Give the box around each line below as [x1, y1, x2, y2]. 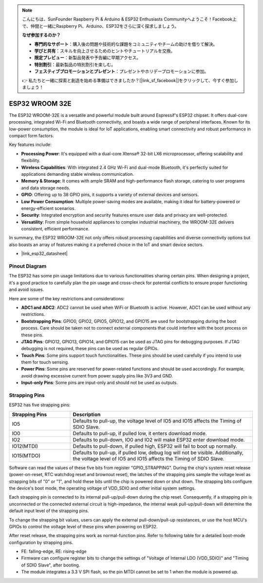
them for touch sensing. [21, 359, 69, 365]
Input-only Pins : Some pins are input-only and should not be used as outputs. [21, 380, 178, 386]
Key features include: [9, 142, 52, 147]
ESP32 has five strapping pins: [9, 402, 71, 408]
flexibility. [21, 158, 41, 164]
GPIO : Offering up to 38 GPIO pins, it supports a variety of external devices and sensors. [21, 192, 199, 198]
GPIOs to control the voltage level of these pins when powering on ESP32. [9, 523, 158, 529]
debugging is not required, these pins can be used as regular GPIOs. [21, 346, 159, 352]
